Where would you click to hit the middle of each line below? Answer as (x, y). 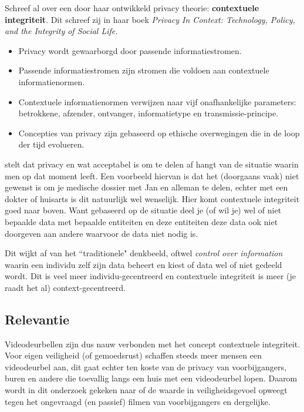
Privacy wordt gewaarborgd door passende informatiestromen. (130, 50)
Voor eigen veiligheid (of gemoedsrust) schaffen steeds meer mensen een (134, 355)
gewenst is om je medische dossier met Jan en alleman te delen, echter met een (146, 187)
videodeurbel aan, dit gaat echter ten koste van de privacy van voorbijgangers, (146, 366)
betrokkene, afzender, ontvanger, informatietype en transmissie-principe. (148, 113)
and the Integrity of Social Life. (61, 31)
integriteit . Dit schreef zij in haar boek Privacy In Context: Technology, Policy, (150, 19)
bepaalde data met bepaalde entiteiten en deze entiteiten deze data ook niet (141, 221)
